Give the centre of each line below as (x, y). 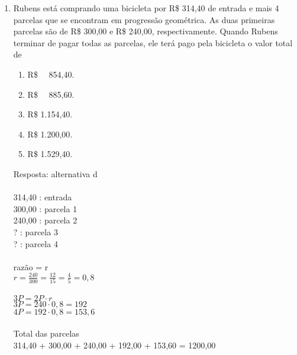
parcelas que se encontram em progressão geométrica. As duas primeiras (144, 19)
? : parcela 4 (35, 243)
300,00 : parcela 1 (45, 208)
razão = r (31, 266)
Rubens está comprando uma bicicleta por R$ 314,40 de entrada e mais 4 (146, 8)
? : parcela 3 (35, 231)
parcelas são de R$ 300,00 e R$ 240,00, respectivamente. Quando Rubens (146, 31)
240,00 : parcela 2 (45, 220)
